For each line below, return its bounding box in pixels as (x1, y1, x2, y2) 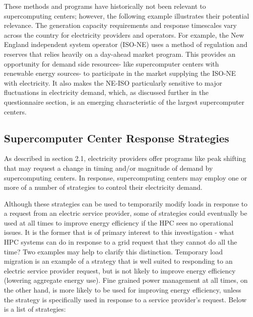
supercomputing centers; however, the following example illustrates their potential (4, 10, 249, 21)
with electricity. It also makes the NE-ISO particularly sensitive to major (4, 77, 222, 88)
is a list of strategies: (4, 304, 66, 314)
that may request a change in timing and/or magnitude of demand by (4, 162, 213, 173)
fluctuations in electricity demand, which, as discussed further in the (4, 87, 209, 97)
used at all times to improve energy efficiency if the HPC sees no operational (4, 217, 233, 227)
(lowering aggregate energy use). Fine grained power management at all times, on (4, 275, 248, 285)
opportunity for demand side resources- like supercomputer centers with (4, 58, 219, 68)
